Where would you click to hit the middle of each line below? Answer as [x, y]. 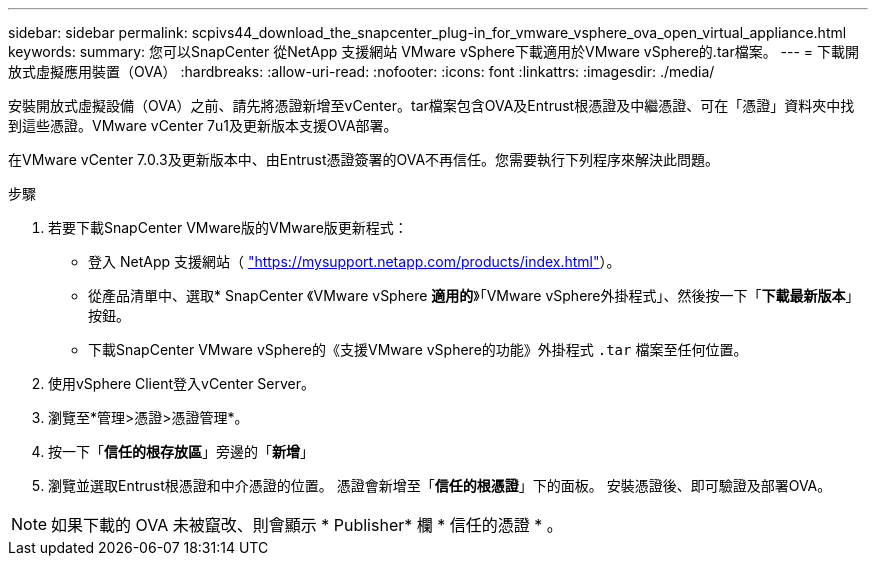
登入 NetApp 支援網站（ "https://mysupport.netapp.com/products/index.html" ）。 [354, 261]
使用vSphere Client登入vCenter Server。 [182, 383]
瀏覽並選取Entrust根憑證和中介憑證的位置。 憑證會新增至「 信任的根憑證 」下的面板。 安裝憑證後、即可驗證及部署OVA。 [440, 485]
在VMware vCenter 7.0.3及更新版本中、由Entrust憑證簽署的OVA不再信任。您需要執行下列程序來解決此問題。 [364, 159]
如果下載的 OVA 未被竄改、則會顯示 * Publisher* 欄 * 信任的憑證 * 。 [307, 525]
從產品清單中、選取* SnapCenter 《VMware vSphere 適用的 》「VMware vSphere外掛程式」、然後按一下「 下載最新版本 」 [474, 295]
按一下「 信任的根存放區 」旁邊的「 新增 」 [181, 451]
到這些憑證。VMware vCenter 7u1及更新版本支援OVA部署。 [203, 125]
